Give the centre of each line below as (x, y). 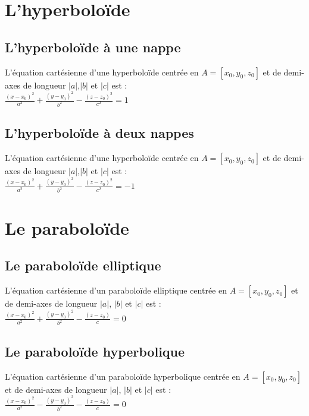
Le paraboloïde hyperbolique (95, 351)
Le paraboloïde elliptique (83, 265)
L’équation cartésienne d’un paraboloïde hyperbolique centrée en (123, 376)
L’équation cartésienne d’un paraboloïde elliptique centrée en (116, 290)
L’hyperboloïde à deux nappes (99, 133)
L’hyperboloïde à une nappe (93, 47)
